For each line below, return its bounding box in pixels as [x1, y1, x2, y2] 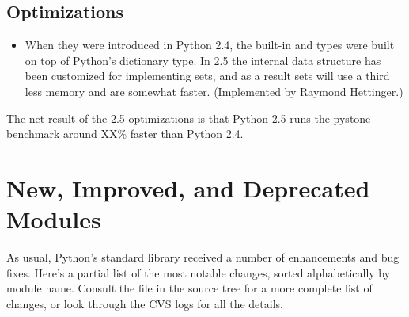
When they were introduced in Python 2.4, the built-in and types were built [25, 36, 395, 53]
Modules [6, 203, 101, 235]
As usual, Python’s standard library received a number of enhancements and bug [6, 249, 400, 265]
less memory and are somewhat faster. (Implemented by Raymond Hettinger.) [25, 82, 403, 99]
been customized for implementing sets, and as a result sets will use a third [25, 67, 390, 84]
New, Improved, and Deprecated [6, 171, 370, 204]
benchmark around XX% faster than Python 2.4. [6, 125, 244, 142]
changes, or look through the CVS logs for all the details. [6, 295, 283, 311]
